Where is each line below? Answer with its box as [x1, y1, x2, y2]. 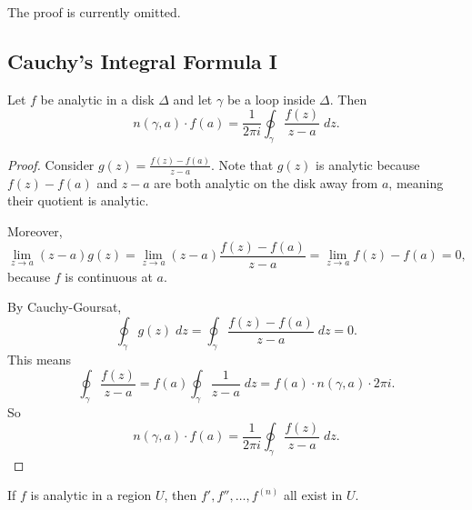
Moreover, [7, 221, 63, 240]
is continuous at [65, 266, 153, 285]
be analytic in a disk [40, 89, 155, 108]
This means [7, 350, 72, 369]
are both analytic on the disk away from [154, 173, 378, 192]
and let [173, 89, 213, 108]
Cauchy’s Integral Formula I [7, 46, 278, 75]
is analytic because [316, 155, 420, 174]
